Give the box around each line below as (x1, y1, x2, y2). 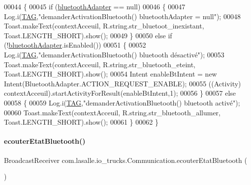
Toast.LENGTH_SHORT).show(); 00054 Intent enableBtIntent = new (4, 69, 217, 79)
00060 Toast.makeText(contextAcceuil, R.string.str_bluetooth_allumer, (4, 107, 221, 117)
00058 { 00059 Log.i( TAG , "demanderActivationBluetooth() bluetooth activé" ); (4, 97, 240, 107)
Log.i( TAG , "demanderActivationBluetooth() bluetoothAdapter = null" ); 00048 (4, 11, 241, 21)
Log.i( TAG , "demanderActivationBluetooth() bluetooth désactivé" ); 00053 (4, 49, 224, 59)
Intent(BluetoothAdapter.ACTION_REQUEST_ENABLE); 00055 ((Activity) (4, 78, 241, 88)
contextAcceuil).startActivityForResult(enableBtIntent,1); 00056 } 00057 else (4, 88, 236, 98)
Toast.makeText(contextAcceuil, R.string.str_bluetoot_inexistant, (4, 21, 204, 31)
